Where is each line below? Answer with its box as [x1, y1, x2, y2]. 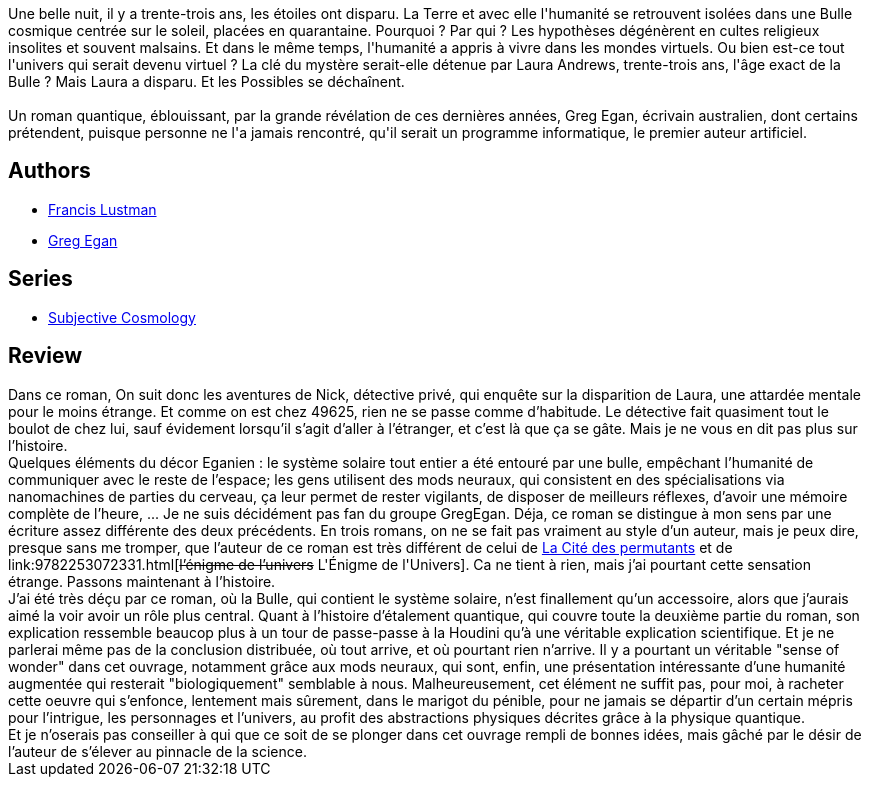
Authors [8, 158, 91, 184]
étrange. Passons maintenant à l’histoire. [8, 572, 276, 590]
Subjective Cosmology [48, 308, 196, 326]
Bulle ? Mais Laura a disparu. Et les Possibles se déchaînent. [8, 73, 405, 90]
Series [8, 266, 73, 292]
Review [8, 343, 83, 369]
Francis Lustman [48, 200, 157, 218]
